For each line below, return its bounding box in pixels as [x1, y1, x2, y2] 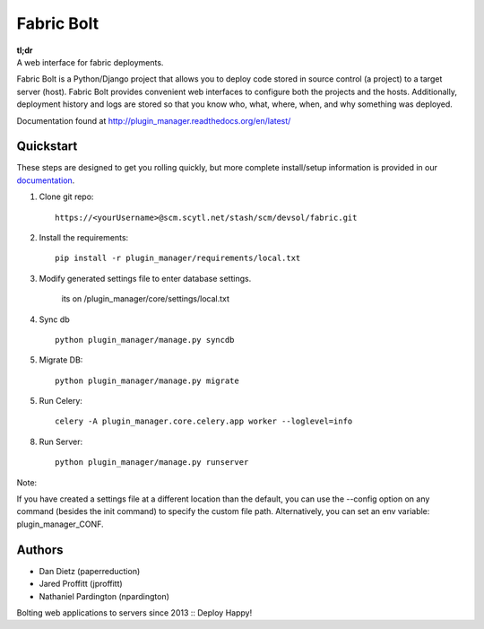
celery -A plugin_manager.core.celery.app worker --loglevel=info [55, 416, 353, 426]
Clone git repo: [39, 191, 94, 202]
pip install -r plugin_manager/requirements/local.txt [55, 253, 301, 264]
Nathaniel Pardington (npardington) [39, 590, 170, 601]
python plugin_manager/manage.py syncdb [55, 335, 235, 345]
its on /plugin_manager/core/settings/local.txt [61, 293, 230, 304]
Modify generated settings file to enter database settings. [39, 273, 252, 284]
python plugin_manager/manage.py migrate [55, 375, 239, 386]
